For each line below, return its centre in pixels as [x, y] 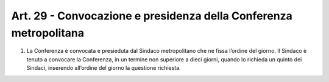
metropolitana [48, 33]
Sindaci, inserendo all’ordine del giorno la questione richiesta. [104, 68]
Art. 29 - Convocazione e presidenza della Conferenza [152, 16]
